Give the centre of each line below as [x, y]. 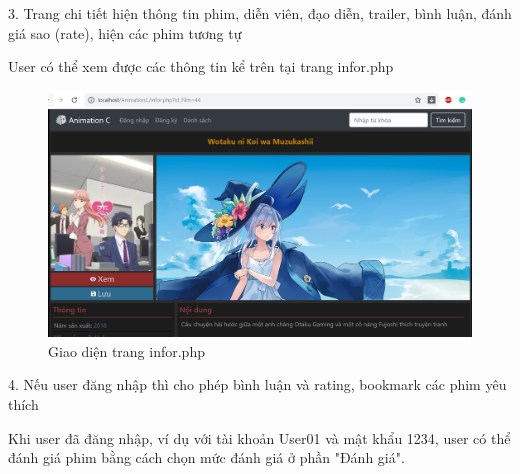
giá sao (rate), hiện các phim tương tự [125, 32]
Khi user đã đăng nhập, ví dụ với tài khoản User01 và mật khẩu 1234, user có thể [259, 437]
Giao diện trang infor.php [126, 350]
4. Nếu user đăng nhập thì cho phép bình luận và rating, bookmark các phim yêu [257, 384]
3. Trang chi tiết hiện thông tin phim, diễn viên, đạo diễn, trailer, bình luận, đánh [260, 13]
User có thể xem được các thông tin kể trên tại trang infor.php [201, 66]
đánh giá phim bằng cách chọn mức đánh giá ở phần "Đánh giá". [206, 457]
